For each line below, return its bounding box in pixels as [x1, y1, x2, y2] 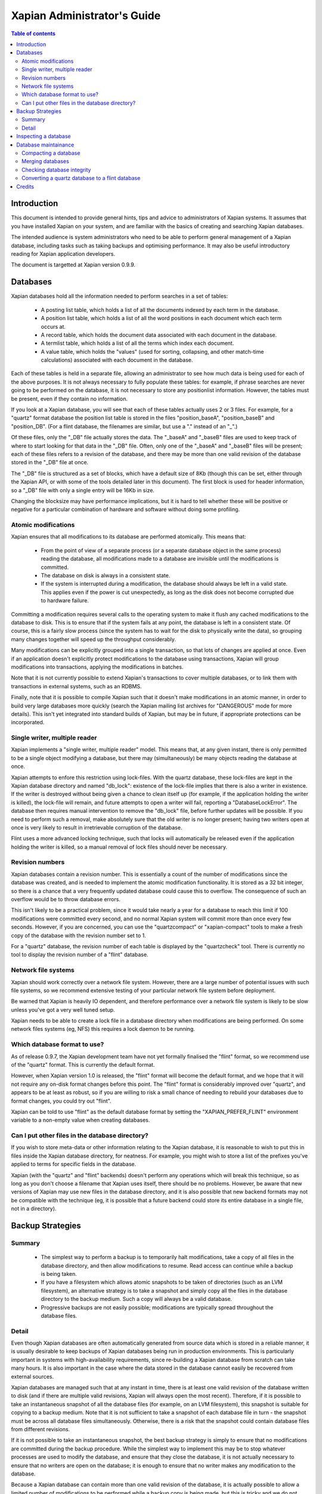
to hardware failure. [41, 597, 89, 604]
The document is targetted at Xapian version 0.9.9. [11, 261, 136, 268]
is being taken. [41, 1270, 77, 1277]
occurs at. [41, 323, 66, 330]
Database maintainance [16, 141, 75, 148]
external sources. [11, 1373, 54, 1380]
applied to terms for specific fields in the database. [11, 1161, 137, 1168]
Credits [16, 183, 35, 190]
